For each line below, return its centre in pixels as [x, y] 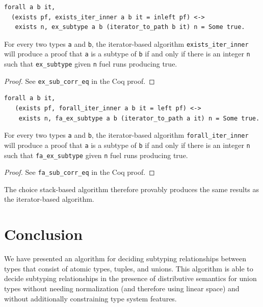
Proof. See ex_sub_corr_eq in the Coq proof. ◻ [80, 81]
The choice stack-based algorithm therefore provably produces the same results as [132, 189]
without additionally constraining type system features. [90, 298]
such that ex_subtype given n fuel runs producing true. [91, 64]
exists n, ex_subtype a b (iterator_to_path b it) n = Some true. [130, 27]
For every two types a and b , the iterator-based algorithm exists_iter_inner [126, 43]
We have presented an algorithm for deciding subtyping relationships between [125, 258]
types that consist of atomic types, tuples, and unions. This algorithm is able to [129, 268]
